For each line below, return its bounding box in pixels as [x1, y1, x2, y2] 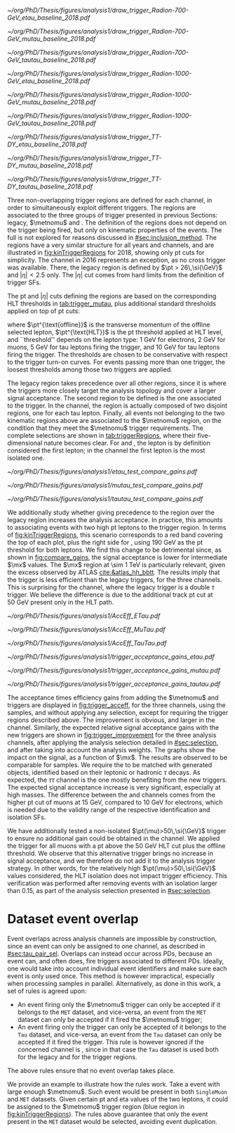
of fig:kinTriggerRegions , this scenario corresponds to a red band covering [7, 531, 223, 539]
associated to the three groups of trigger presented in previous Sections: [7, 211, 218, 219]
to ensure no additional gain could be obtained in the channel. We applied [7, 834, 220, 842]
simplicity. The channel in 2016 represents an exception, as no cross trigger [7, 256, 226, 264]
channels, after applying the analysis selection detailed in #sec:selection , [7, 738, 219, 747]
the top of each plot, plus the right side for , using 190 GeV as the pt [7, 538, 203, 546]
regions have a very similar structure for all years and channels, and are [7, 241, 215, 249]
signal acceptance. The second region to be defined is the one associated [7, 394, 222, 402]
